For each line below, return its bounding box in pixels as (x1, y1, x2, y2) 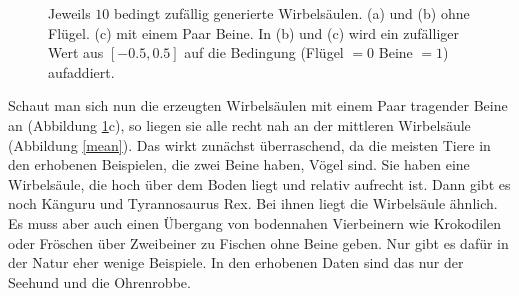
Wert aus (48, 42, 104, 63)
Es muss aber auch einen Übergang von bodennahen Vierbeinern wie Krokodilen (8, 212, 501, 233)
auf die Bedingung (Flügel (184, 42, 344, 63)
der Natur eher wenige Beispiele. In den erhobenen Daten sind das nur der (8, 252, 464, 273)
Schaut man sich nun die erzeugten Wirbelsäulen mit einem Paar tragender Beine (8, 95, 508, 116)
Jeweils (48, 3, 91, 23)
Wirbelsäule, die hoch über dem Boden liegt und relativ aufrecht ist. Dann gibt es (8, 173, 511, 194)
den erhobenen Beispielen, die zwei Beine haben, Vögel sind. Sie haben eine (8, 154, 470, 175)
